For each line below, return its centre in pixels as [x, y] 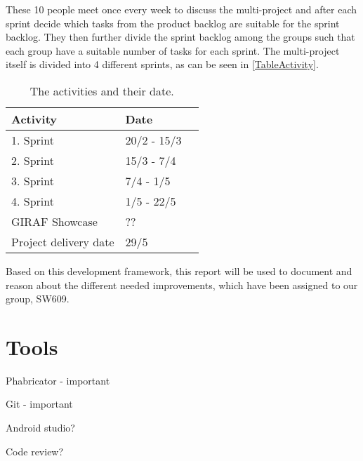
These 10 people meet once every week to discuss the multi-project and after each [181, 9]
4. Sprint [33, 201]
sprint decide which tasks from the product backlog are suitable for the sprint [173, 23]
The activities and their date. [102, 91]
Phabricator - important [58, 380]
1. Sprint [33, 140]
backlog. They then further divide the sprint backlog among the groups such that [180, 37]
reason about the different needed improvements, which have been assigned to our [182, 285]
